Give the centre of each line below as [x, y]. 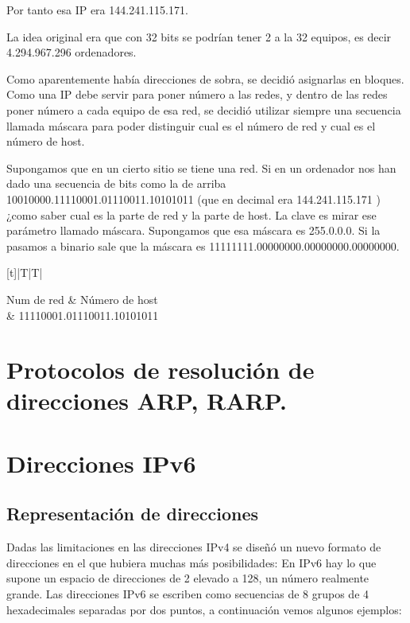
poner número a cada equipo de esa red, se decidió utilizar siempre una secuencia [204, 109]
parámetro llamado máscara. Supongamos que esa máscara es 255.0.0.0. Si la [193, 230]
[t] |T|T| [25, 273]
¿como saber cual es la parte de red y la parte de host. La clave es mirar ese [191, 214]
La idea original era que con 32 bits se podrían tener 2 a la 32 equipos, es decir [199, 36]
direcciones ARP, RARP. [147, 401]
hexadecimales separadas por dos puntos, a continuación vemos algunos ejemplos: [204, 609]
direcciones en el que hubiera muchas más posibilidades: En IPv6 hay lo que [191, 562]
